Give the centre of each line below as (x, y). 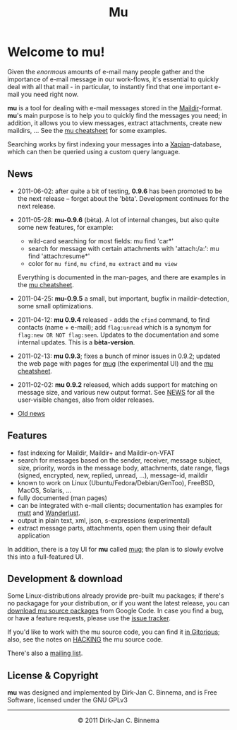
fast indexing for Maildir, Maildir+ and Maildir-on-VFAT (96, 453)
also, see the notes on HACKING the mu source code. (85, 639)
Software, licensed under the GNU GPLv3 (68, 700)
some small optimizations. (55, 306)
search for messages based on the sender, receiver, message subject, (120, 460)
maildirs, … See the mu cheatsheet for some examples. (87, 130)
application (34, 535)
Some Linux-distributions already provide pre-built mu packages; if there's (116, 596)
